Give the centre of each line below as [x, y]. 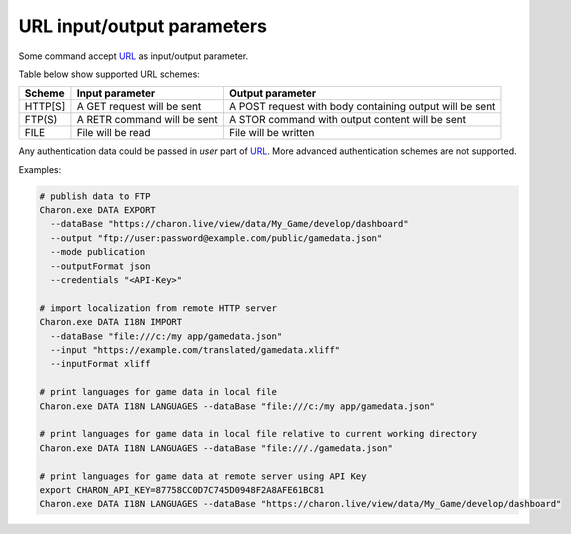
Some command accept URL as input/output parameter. [133, 56]
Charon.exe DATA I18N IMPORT [111, 322]
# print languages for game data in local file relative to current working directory [258, 434]
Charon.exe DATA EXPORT [98, 210]
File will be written [271, 133]
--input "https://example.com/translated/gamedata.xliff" [195, 350]
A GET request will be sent [139, 107]
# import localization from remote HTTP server [158, 308]
